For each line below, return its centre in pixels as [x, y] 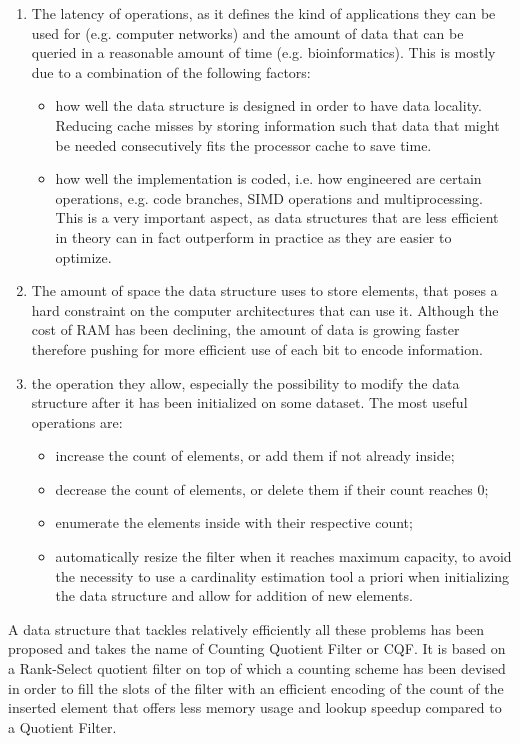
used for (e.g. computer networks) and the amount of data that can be [247, 32]
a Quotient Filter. [62, 726]
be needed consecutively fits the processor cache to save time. [243, 144]
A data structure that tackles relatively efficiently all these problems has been [246, 628]
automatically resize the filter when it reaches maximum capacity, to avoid [283, 556]
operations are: [77, 421]
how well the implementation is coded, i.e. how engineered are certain [268, 178]
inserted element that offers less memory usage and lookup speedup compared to [255, 707]
